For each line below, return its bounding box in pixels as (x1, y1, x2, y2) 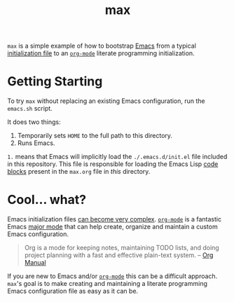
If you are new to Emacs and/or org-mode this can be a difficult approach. (7, 272, 218, 280)
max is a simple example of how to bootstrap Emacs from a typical (7, 41, 196, 50)
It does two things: (7, 118, 61, 126)
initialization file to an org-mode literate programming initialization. (7, 49, 195, 57)
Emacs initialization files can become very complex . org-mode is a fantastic (7, 215, 222, 224)
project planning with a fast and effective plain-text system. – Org (24, 251, 214, 259)
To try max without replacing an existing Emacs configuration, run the (7, 97, 205, 105)
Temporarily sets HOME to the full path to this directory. (17, 132, 173, 140)
